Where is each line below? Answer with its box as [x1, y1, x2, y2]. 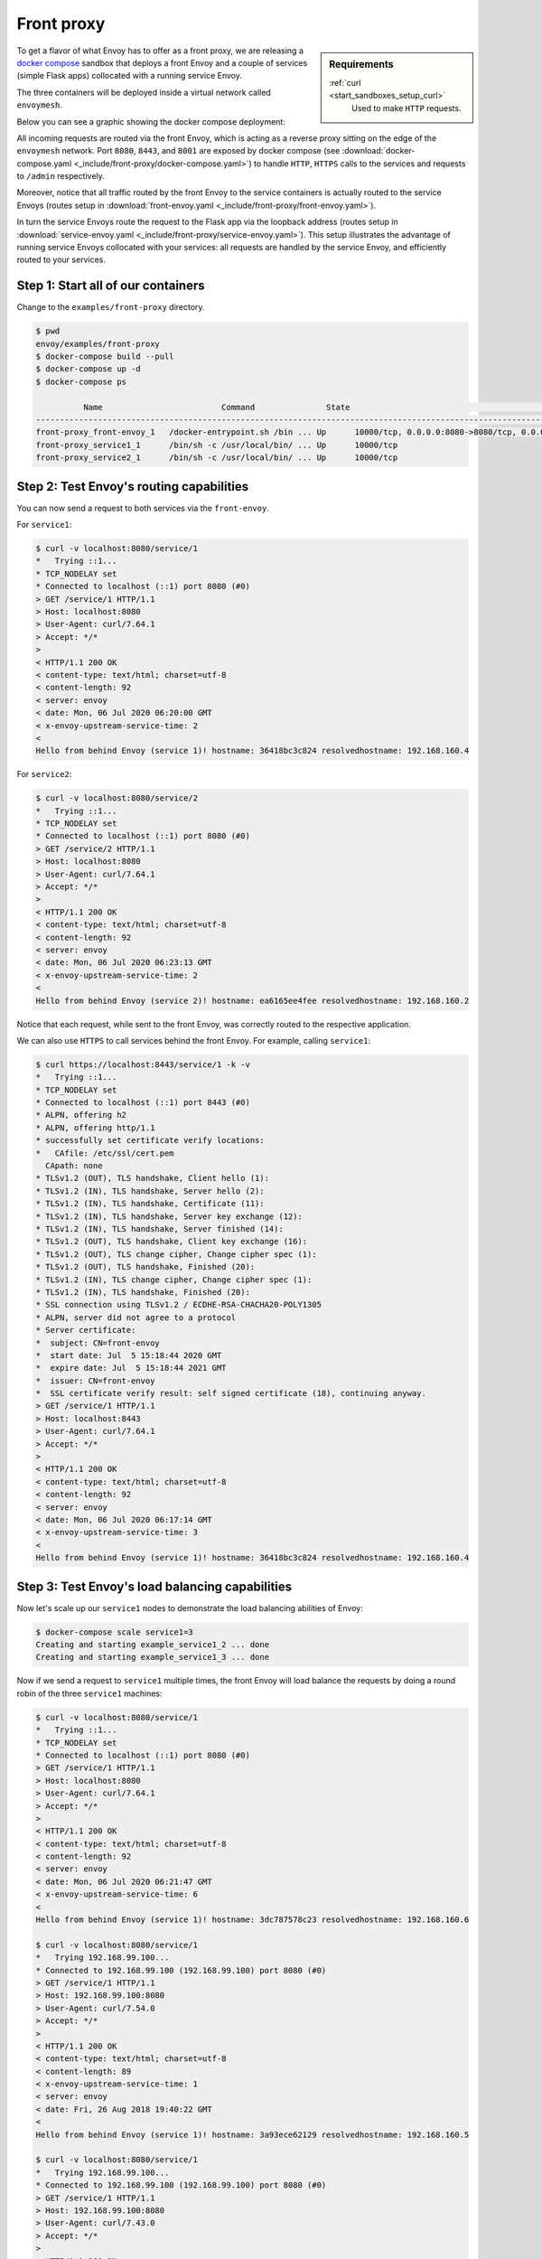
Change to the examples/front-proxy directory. [16, 302, 205, 313]
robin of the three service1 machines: [16, 1688, 163, 1699]
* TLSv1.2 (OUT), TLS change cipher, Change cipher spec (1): [35, 1249, 317, 1260]
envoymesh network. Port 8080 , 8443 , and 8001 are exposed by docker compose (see [16, 145, 341, 156]
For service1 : [16, 520, 72, 530]
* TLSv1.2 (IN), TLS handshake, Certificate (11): [35, 1198, 266, 1209]
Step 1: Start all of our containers [16, 278, 205, 294]
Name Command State [82, 402, 350, 412]
